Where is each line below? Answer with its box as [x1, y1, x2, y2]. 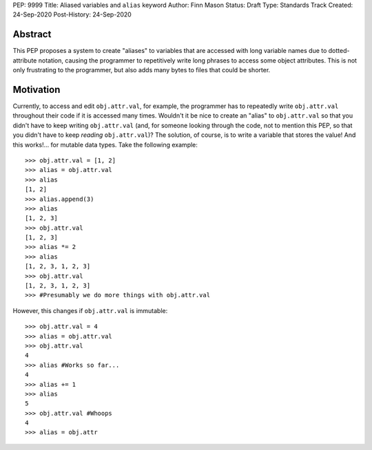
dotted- [328, 47, 350, 55]
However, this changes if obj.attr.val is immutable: [12, 306, 168, 314]
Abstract [12, 28, 52, 41]
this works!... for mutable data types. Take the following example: [12, 140, 198, 149]
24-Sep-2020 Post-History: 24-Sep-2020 [12, 10, 132, 19]
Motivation [12, 83, 61, 96]
